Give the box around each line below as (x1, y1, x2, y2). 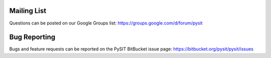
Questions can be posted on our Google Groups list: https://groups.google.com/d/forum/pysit (9, 20, 203, 26)
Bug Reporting (9, 33, 56, 41)
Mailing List (9, 6, 47, 15)
